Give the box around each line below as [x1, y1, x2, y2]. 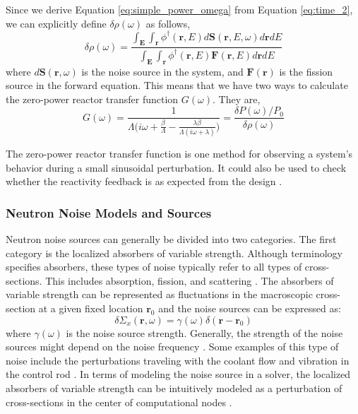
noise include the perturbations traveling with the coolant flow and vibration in [6, 353, 350, 367]
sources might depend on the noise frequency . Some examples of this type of [6, 339, 339, 354]
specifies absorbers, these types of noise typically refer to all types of [6, 259, 302, 274]
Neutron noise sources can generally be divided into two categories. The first [6, 231, 337, 246]
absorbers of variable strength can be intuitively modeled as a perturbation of [6, 380, 342, 395]
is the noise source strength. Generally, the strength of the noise [66, 325, 343, 340]
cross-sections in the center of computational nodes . [6, 394, 232, 409]
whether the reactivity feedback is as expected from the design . [6, 174, 282, 189]
